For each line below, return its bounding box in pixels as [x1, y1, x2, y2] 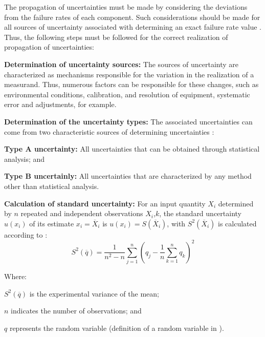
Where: [4, 271, 27, 282]
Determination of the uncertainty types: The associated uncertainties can [4, 116, 253, 127]
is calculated [217, 218, 257, 228]
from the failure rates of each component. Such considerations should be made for [4, 11, 260, 22]
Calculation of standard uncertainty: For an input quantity [4, 198, 206, 208]
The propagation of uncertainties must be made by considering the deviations [4, 2, 248, 12]
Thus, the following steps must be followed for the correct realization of [4, 31, 228, 42]
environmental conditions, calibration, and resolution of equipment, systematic [4, 89, 250, 99]
